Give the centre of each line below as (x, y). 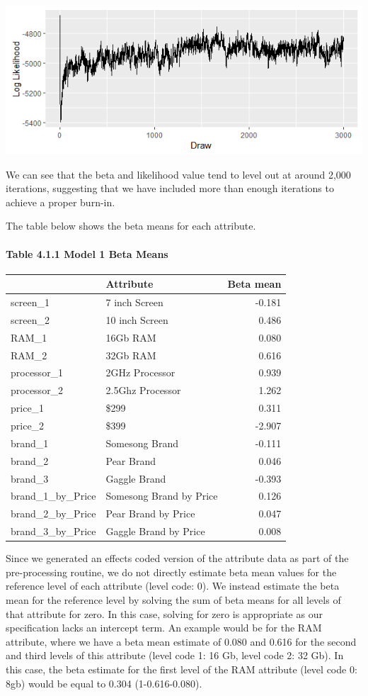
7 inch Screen (134, 302)
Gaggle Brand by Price (155, 531)
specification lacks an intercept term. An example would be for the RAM (164, 628)
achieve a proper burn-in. (61, 202)
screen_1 (30, 302)
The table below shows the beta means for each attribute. (131, 226)
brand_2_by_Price (53, 513)
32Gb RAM (131, 355)
